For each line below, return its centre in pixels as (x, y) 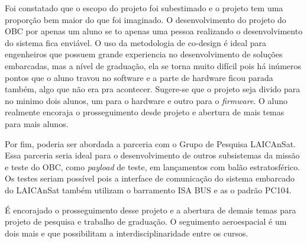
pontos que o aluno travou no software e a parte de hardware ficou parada (139, 77)
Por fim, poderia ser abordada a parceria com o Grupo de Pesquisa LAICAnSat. (150, 143)
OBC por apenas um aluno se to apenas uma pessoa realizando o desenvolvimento (154, 31)
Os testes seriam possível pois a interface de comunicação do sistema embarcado (150, 178)
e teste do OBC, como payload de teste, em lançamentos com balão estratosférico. (153, 166)
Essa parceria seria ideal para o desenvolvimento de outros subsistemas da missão (152, 155)
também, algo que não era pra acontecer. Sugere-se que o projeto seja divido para (153, 89)
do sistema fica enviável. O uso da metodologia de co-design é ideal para (136, 42)
